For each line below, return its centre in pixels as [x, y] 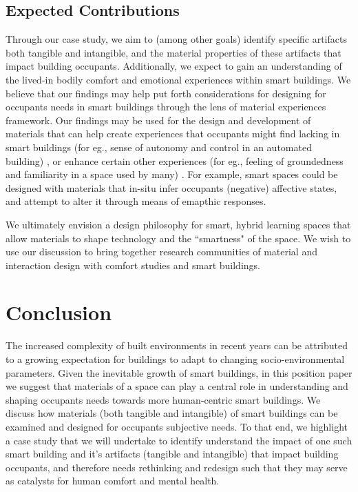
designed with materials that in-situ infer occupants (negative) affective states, [171, 187]
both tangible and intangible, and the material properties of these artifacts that [173, 52]
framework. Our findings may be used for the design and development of [158, 120]
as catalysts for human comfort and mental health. [113, 481]
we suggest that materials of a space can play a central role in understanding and [177, 386]
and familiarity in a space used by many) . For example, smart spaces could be [172, 174]
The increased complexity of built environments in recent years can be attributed [177, 345]
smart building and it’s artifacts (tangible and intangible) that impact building [172, 454]
